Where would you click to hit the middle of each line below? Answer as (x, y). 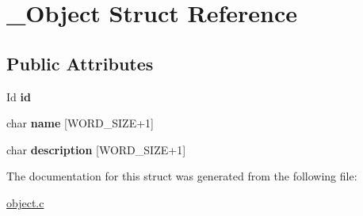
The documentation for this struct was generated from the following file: (182, 176)
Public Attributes (80, 63)
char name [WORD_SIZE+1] (80, 123)
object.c (25, 202)
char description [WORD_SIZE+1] (96, 149)
